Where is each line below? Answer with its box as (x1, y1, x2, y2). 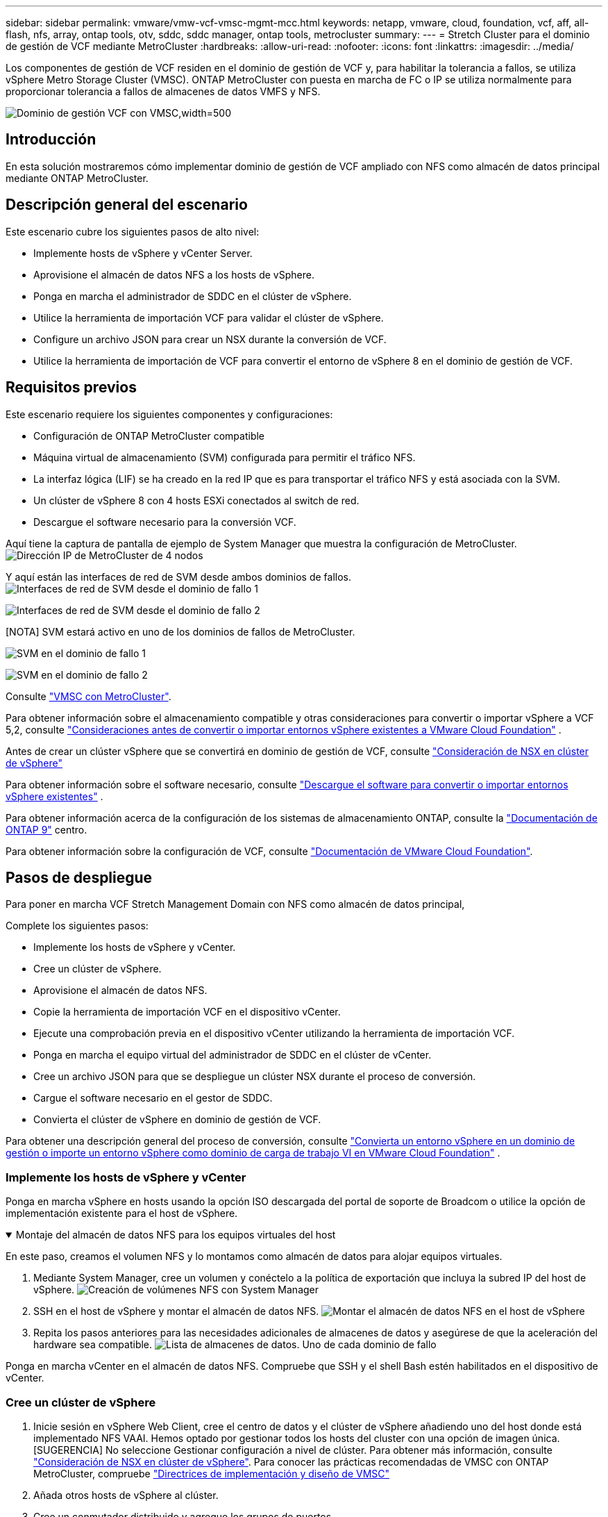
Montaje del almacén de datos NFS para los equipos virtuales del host (15, 1229, 336, 1241)
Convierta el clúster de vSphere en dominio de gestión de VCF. (33, 1113, 321, 1126)
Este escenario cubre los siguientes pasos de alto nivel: (6, 225, 260, 238)
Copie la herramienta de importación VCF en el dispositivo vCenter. (33, 1006, 341, 1018)
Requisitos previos (6, 379, 137, 397)
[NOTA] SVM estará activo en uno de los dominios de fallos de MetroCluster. (6, 625, 355, 638)
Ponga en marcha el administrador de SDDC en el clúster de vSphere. (33, 290, 352, 302)
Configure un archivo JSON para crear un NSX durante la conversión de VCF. (33, 333, 387, 345)
